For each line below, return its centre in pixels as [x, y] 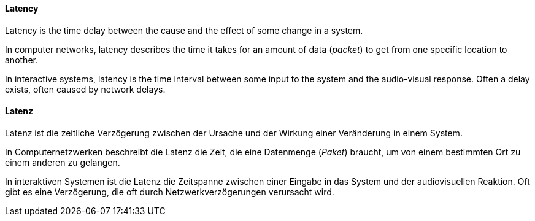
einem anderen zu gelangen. [63, 162]
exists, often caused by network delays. [85, 89]
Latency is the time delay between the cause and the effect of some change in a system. [184, 30]
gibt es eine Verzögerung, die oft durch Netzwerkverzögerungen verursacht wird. [170, 192]
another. [21, 60]
